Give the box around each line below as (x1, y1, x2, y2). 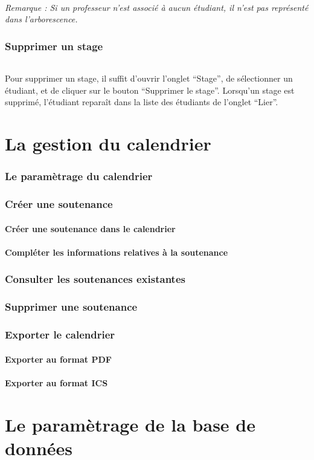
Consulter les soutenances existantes (5, 271, 185, 287)
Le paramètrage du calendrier (5, 169, 153, 184)
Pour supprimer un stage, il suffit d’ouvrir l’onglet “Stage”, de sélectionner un (5, 72, 293, 85)
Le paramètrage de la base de (5, 412, 255, 436)
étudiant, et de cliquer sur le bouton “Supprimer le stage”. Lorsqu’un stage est (5, 83, 295, 96)
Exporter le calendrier (5, 327, 115, 342)
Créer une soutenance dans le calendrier (5, 222, 176, 235)
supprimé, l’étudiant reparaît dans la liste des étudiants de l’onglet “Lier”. (5, 96, 278, 108)
